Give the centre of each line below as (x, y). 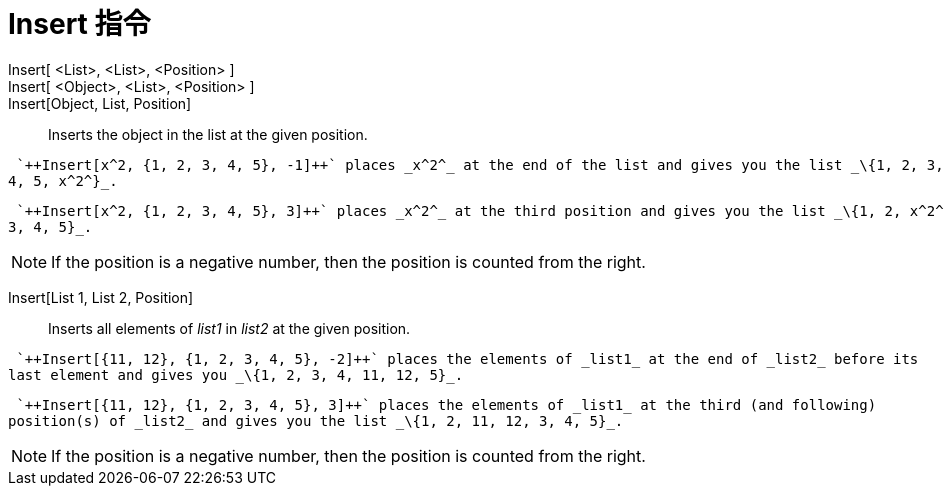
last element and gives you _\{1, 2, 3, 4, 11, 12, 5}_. (236, 374)
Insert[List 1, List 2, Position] (101, 297)
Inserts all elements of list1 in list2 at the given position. (229, 328)
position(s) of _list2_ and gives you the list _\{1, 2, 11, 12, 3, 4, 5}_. (316, 420)
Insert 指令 (79, 24)
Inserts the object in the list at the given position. (208, 134)
